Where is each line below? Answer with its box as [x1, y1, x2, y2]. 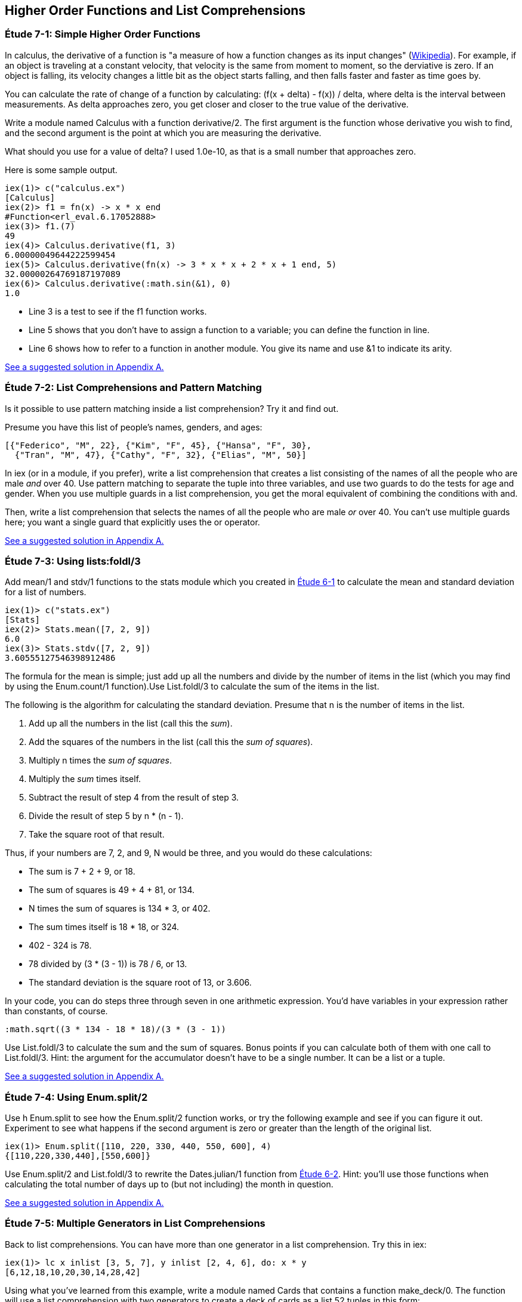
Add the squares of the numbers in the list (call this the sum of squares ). [29, 737, 313, 747]
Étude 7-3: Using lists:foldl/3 [5, 555, 141, 567]
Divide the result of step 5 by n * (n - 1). [29, 811, 184, 821]
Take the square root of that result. [29, 829, 165, 840]
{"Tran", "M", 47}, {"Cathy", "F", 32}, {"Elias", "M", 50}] [14, 450, 307, 460]
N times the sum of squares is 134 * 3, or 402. [29, 903, 211, 914]
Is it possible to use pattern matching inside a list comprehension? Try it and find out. [5, 403, 339, 414]
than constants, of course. [5, 1006, 108, 1017]
